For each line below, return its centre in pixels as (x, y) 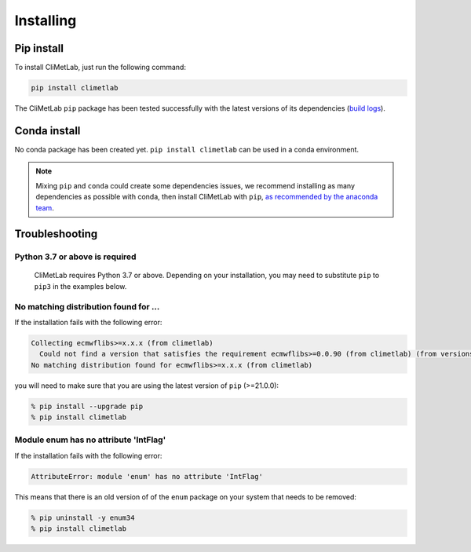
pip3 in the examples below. (80, 286)
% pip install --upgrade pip (87, 406)
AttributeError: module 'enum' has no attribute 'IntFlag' (147, 476)
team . (45, 207)
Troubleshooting (56, 234)
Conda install (47, 131)
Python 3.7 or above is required (75, 257)
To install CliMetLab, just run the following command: (100, 68)
